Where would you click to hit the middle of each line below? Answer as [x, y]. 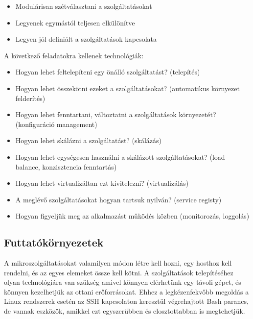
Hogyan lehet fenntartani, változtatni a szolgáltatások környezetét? [116, 114]
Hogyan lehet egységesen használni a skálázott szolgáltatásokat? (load [120, 157]
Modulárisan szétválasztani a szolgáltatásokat [84, 6]
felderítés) [30, 98]
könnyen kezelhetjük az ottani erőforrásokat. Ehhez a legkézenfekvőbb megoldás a [126, 291]
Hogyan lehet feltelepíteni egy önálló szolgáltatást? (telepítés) [108, 72]
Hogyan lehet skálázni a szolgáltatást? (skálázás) [89, 140]
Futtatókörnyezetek [54, 242]
